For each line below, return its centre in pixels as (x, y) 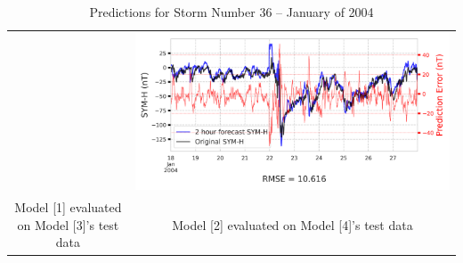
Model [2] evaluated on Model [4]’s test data (292, 224)
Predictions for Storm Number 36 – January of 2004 (231, 12)
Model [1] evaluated (68, 207)
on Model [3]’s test (68, 224)
